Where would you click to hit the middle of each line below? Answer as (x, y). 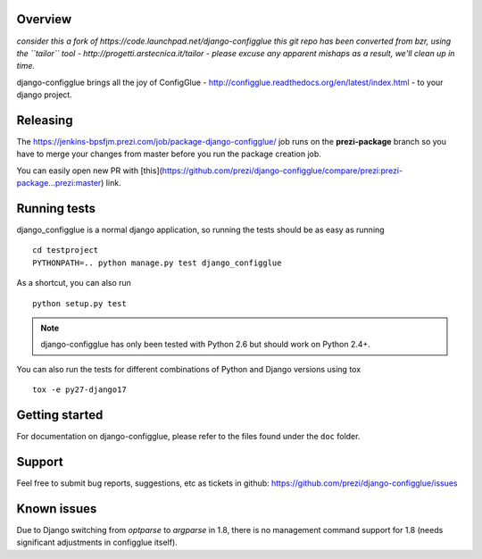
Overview (44, 19)
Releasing (45, 120)
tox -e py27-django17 (79, 390)
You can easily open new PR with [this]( (89, 171)
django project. (45, 95)
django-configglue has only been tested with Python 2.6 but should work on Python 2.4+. (205, 345)
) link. (111, 183)
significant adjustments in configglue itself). (97, 542)
